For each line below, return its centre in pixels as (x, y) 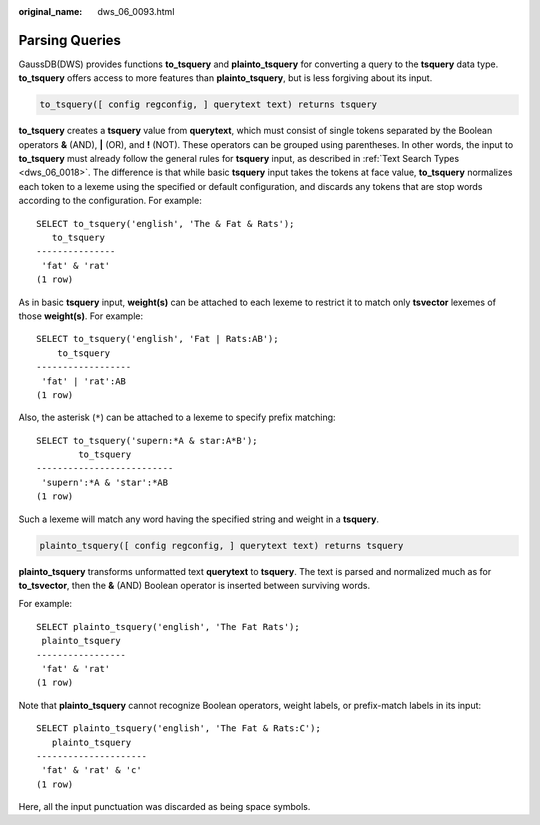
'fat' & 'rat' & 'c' (91, 770)
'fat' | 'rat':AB (84, 381)
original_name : (50, 11)
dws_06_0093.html (136, 11)
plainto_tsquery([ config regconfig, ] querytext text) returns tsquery (221, 545)
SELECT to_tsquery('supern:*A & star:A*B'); (147, 440)
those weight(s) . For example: (81, 316)
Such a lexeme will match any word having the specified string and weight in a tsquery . (199, 519)
